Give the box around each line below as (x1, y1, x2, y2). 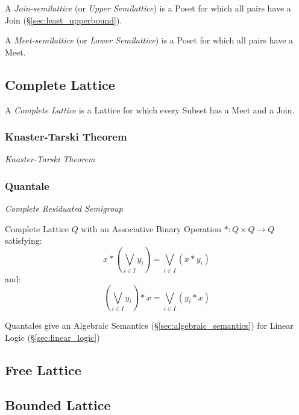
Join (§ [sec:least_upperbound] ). (5, 13, 122, 26)
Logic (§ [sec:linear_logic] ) (5, 331, 100, 343)
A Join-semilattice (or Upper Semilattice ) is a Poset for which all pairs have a (5, 2, 291, 14)
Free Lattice (5, 360, 81, 379)
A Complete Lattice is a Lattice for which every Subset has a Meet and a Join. (5, 103, 295, 116)
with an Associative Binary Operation (81, 222, 221, 235)
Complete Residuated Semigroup (5, 202, 123, 215)
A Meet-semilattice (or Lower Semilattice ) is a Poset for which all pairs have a (5, 34, 294, 46)
